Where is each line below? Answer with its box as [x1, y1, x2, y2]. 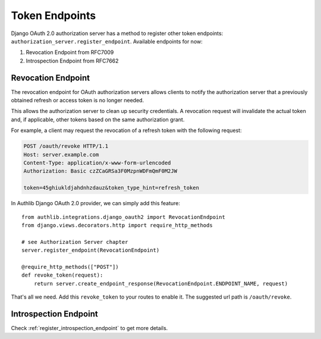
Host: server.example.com [23, 151, 99, 158]
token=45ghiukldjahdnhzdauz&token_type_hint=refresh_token [23, 184, 199, 192]
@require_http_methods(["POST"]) [21, 263, 119, 270]
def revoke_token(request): [21, 272, 103, 279]
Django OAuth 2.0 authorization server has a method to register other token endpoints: [11, 30, 224, 37]
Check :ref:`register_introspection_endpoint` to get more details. [11, 324, 168, 331]
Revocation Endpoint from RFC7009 [26, 49, 114, 56]
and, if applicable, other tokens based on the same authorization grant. [11, 116, 185, 123]
